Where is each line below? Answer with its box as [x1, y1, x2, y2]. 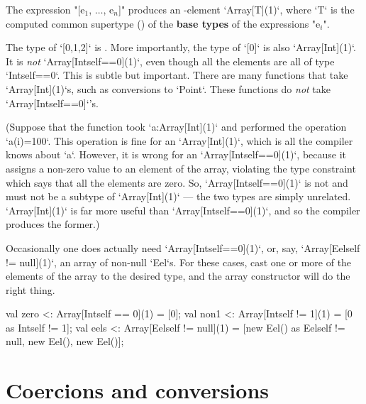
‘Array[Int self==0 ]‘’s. [6, 95, 99, 110]
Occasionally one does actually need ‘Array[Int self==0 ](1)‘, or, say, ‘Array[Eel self [6, 240, 360, 255]
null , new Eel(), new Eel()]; [6, 334, 124, 349]
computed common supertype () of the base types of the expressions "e [6, 16, 321, 31]
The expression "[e [6, 2, 85, 16]
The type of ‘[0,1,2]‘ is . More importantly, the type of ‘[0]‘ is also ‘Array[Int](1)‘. [6, 40, 356, 55]
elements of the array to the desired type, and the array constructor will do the [6, 268, 350, 283]
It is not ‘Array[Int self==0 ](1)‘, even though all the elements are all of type [6, 53, 335, 68]
